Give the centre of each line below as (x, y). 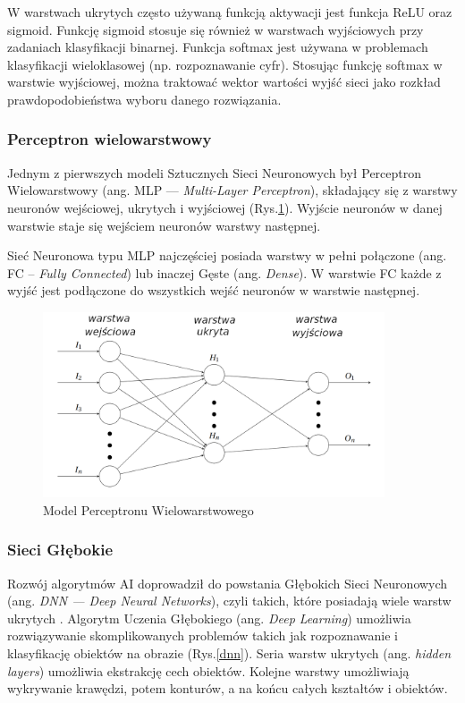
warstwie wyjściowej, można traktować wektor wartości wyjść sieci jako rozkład (224, 82)
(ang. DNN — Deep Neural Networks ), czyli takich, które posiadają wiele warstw (229, 601)
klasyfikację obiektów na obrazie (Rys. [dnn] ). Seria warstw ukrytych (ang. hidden (229, 652)
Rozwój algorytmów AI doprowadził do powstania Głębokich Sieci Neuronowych (228, 583)
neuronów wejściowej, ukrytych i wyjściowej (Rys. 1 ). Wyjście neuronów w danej (225, 207)
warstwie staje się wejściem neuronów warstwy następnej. (164, 225)
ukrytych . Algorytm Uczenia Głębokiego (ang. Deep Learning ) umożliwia (209, 618)
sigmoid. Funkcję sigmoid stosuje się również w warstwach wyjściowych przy (216, 29)
